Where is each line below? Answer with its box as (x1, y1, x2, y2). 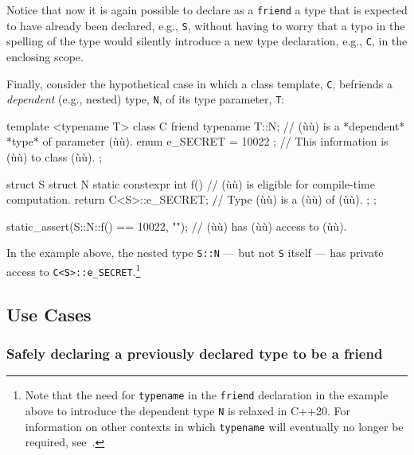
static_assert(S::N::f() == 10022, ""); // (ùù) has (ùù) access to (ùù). (6, 217, 347, 234)
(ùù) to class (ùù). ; (6, 149, 102, 165)
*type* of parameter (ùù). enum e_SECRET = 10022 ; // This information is (6, 133, 389, 150)
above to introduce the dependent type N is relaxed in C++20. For (25, 402, 350, 419)
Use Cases (6, 301, 92, 326)
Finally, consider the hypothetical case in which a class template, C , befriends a (6, 75, 393, 91)
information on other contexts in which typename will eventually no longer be (25, 418, 404, 434)
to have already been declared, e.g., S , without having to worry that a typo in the (6, 17, 405, 33)
